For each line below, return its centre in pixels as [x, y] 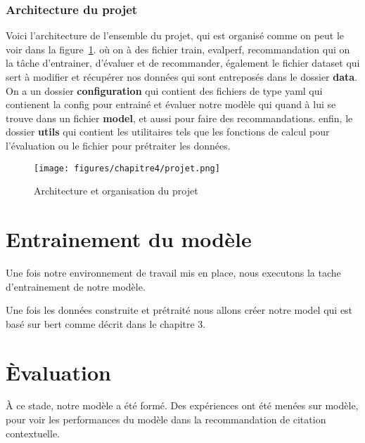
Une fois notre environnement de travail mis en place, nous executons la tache [173, 272]
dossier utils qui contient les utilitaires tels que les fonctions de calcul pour [168, 132]
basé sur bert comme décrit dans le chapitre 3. [106, 323]
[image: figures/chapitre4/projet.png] [127, 168]
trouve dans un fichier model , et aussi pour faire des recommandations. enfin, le [179, 118]
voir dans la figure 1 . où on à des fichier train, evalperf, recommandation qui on [178, 49]
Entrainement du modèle [129, 239]
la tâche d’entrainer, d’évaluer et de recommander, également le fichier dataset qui [183, 63]
